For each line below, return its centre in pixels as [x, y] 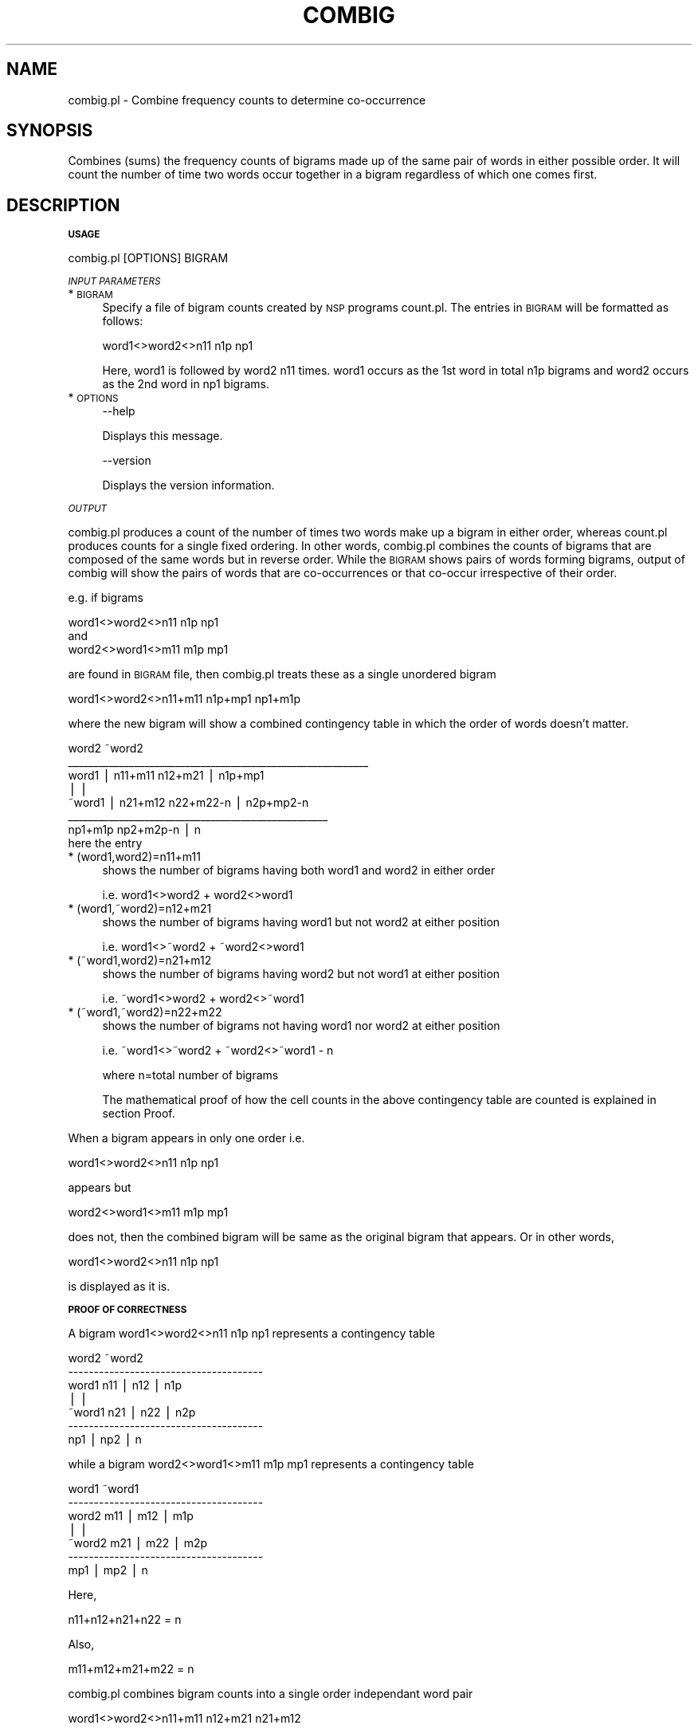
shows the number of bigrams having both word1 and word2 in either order [299, 870]
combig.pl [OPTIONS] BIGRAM [148, 258]
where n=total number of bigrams [190, 1075]
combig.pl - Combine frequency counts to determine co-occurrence [247, 100]
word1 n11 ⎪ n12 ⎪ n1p [125, 1385]
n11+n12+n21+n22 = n [125, 1620]
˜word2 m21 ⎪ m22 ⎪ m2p [138, 1543]
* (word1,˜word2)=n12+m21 [140, 909]
